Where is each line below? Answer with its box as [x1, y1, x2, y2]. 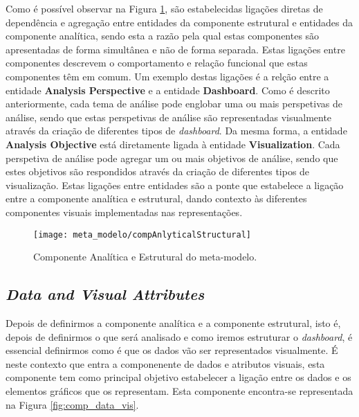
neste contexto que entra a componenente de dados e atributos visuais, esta [6, 356, 325, 371]
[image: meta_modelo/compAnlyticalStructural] [33, 229, 251, 240]
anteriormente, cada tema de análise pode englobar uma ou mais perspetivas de [6, 96, 342, 111]
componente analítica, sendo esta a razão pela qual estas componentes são [6, 28, 320, 43]
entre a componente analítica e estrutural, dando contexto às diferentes [6, 191, 307, 206]
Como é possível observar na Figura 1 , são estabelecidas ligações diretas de [6, 1, 323, 15]
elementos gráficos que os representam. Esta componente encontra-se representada [6, 383, 353, 398]
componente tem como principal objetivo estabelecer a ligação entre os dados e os [6, 370, 351, 384]
